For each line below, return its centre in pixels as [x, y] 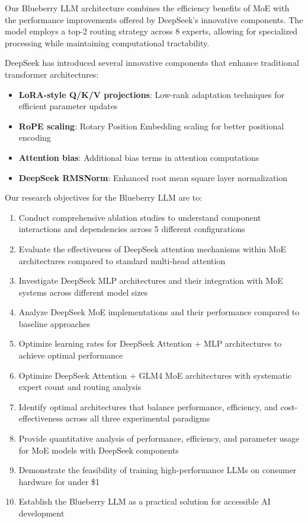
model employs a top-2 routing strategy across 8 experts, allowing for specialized [151, 31]
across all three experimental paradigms [138, 418]
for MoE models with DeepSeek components [99, 450]
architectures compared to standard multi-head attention [122, 260]
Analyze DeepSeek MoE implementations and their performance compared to [159, 312]
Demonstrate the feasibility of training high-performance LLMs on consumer [158, 470]
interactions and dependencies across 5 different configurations [132, 229]
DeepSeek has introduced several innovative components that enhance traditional [152, 63]
